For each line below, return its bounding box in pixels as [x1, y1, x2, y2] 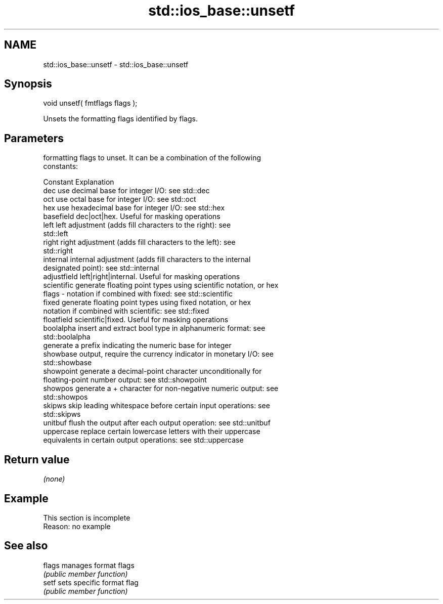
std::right [43, 246, 73, 255]
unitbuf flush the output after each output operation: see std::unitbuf [43, 418, 271, 427]
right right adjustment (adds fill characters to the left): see [43, 238, 236, 247]
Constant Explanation [43, 178, 114, 187]
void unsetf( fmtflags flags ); [43, 99, 138, 108]
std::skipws [43, 410, 81, 419]
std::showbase [43, 358, 92, 367]
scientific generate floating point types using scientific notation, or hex [43, 281, 279, 290]
